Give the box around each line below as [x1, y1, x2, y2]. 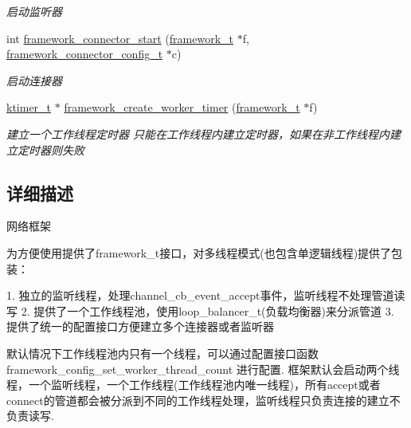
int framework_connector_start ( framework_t [6, 29, 234, 46]
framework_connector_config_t [6, 45, 163, 62]
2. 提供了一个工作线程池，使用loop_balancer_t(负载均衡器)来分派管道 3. [21, 302, 394, 319]
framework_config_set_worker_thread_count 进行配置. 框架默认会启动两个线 [6, 360, 400, 377]
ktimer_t [6, 99, 52, 116]
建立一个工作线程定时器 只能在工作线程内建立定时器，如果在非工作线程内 [6, 125, 390, 142]
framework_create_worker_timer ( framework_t [64, 99, 300, 116]
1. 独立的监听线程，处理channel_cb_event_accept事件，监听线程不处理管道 [6, 287, 394, 304]
